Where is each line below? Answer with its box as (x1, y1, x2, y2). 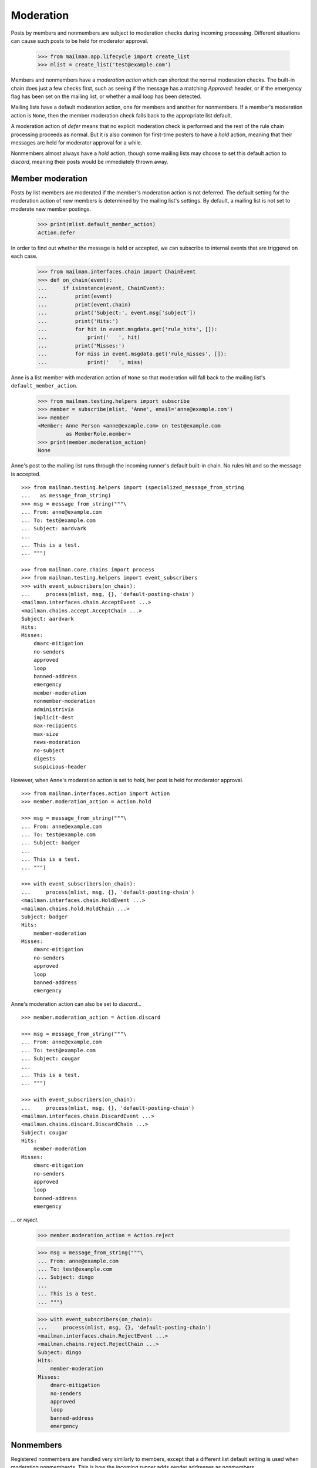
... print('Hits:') (38, 318, 119, 324)
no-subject (33, 747, 65, 754)
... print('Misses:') (38, 342, 125, 349)
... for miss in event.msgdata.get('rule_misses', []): (38, 351, 227, 358)
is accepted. (11, 470, 41, 477)
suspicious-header (33, 763, 87, 770)
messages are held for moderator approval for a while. (11, 139, 143, 146)
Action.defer (38, 229, 76, 236)
